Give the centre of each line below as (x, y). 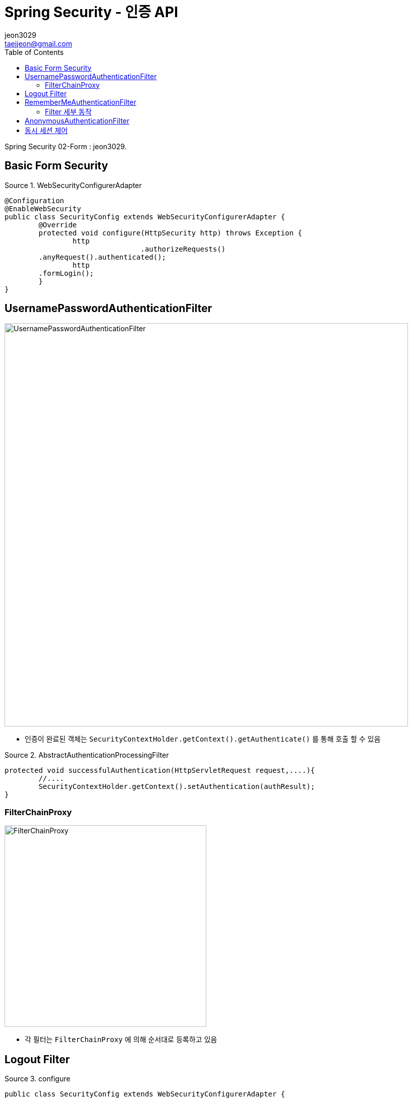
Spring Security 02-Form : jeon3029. (66, 146)
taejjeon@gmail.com (38, 43)
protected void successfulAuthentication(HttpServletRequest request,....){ (160, 771)
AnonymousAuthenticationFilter (77, 120)
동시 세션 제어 (46, 130)
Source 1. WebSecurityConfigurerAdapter (73, 185)
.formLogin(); (66, 273)
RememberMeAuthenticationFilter (81, 102)
